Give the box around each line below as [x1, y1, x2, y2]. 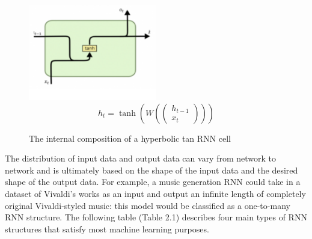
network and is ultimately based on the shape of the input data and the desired [5, 163, 298, 176]
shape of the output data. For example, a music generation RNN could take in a [5, 175, 301, 188]
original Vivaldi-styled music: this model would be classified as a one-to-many [5, 199, 290, 211]
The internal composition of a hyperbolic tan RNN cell [29, 132, 231, 144]
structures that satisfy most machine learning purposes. [5, 222, 209, 235]
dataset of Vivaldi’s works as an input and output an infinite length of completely [5, 187, 306, 199]
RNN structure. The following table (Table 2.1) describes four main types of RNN [5, 211, 307, 223]
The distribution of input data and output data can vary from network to [5, 152, 277, 165]
